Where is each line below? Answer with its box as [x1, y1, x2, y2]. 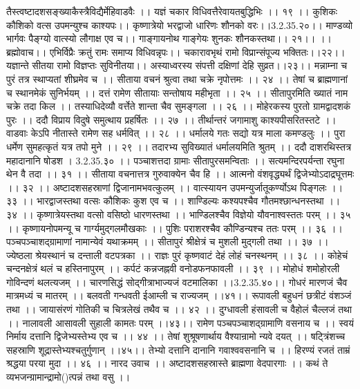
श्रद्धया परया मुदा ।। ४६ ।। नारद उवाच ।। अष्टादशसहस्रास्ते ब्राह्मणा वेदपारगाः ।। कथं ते [6, 356, 328, 370]
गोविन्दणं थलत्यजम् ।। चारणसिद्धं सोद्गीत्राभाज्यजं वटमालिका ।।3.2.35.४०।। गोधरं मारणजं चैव [6, 274, 348, 289]
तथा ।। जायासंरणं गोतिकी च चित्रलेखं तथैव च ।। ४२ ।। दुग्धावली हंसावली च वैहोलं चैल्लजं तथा [6, 302, 352, 316]
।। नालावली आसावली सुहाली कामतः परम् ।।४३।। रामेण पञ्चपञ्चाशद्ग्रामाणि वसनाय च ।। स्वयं [6, 315, 354, 330]
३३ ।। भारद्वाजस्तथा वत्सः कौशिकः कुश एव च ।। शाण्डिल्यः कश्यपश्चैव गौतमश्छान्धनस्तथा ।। [6, 193, 341, 208]
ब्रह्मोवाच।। [6, 44, 47, 59]
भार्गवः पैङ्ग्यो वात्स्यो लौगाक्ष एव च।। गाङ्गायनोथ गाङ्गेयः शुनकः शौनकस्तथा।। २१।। [6, 31, 316, 46]
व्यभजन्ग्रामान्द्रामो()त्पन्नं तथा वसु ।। [6, 370, 131, 384]
